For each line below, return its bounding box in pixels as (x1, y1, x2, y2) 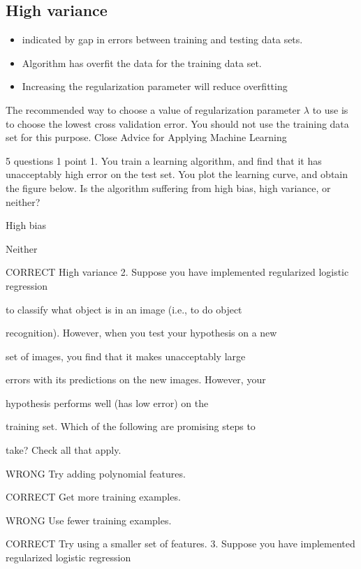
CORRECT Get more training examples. (6, 489, 181, 504)
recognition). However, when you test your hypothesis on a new (6, 325, 277, 340)
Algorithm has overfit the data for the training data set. (22, 55, 262, 70)
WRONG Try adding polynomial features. (6, 466, 186, 480)
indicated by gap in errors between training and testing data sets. (22, 32, 303, 47)
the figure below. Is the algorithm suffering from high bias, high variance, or (6, 180, 331, 195)
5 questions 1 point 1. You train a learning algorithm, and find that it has (6, 153, 322, 168)
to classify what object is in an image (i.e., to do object (6, 302, 242, 316)
